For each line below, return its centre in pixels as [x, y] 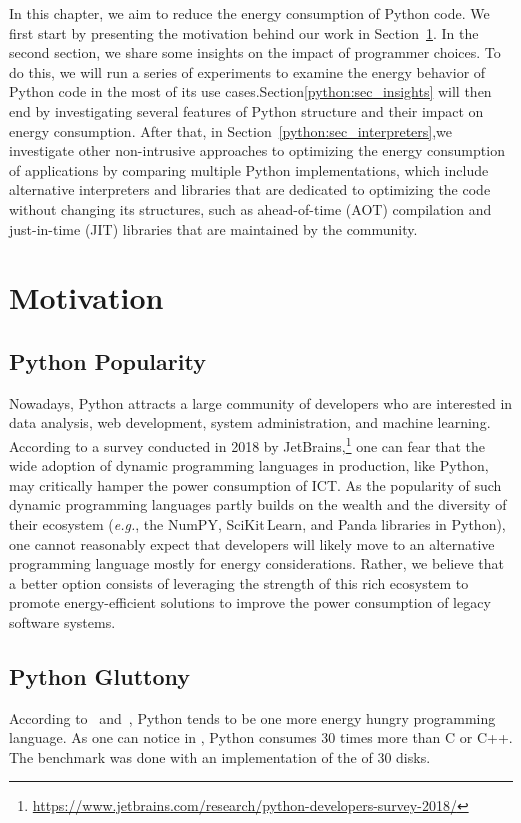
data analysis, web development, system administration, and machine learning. [250, 422]
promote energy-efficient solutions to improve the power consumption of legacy [250, 602]
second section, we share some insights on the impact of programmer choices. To [255, 52]
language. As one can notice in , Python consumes [163, 737]
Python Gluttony [100, 675]
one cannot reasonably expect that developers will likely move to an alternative [252, 543]
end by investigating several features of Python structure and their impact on [246, 110]
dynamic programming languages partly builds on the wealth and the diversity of [258, 504]
